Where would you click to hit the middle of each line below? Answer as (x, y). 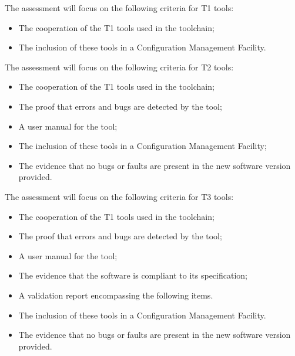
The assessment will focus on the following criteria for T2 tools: (119, 67)
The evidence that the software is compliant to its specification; (133, 275)
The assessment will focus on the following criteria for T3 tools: (119, 196)
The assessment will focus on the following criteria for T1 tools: (119, 8)
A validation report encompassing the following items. (116, 295)
